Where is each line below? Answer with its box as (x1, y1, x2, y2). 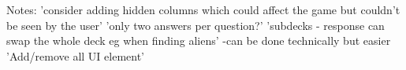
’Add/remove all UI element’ (6, 47, 145, 64)
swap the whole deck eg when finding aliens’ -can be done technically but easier (6, 32, 391, 49)
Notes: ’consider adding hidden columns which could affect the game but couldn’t (6, 2, 400, 17)
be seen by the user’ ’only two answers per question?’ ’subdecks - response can (6, 17, 385, 33)
